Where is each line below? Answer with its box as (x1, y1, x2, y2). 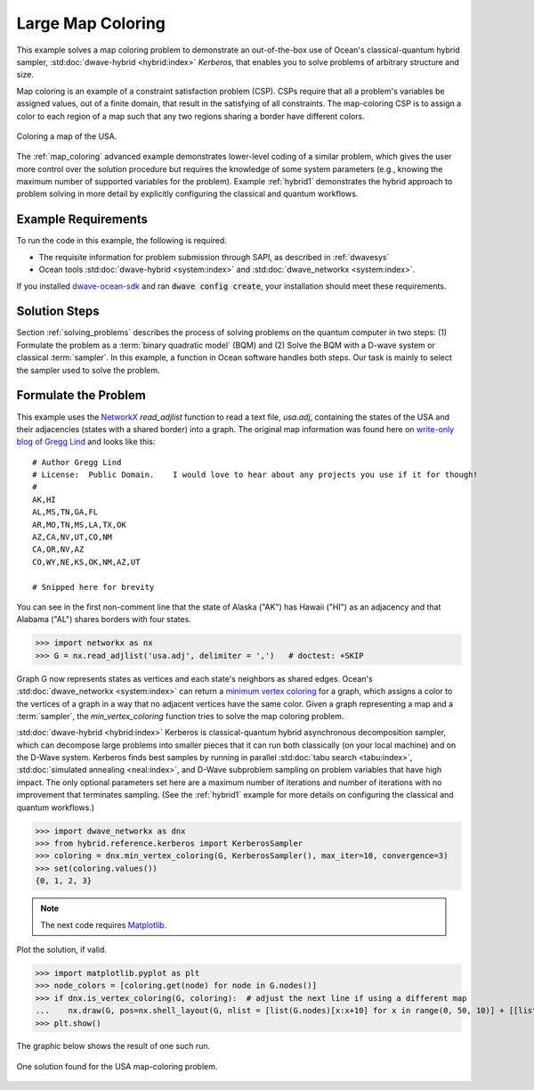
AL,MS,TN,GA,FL (32, 507, 99, 517)
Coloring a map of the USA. (16, 130, 117, 142)
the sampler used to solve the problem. (16, 365, 160, 375)
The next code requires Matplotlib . (40, 919, 167, 930)
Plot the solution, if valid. (16, 944, 107, 955)
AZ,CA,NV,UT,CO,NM (32, 532, 113, 543)
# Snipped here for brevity (32, 582, 155, 592)
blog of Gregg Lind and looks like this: (16, 437, 156, 447)
